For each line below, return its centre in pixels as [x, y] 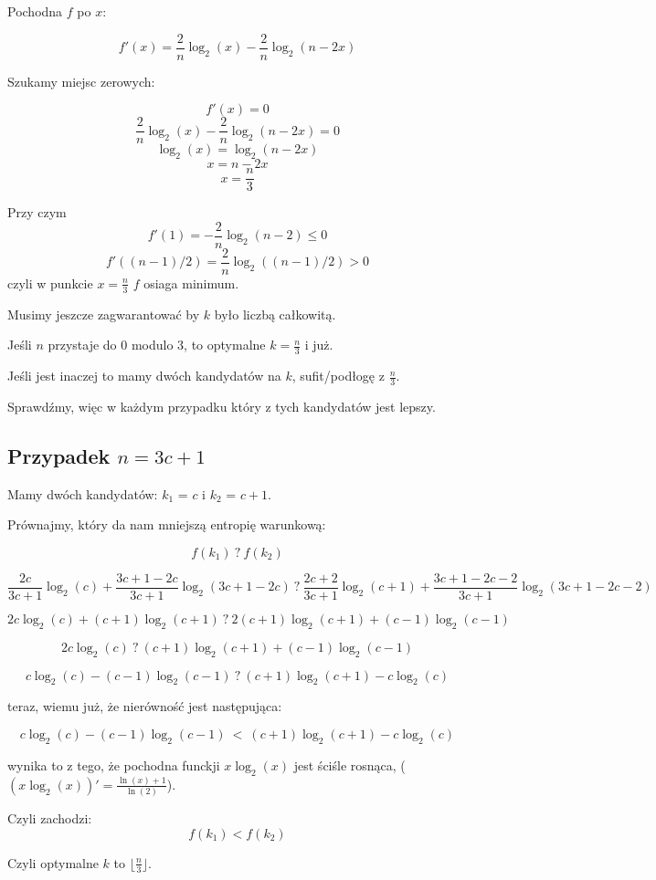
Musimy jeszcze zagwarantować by [104, 314]
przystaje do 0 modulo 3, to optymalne [157, 345]
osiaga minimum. [191, 283]
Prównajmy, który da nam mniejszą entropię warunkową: [167, 524]
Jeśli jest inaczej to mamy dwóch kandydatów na [144, 376]
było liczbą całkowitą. [275, 314]
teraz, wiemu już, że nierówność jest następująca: [145, 706]
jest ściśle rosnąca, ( [349, 765]
